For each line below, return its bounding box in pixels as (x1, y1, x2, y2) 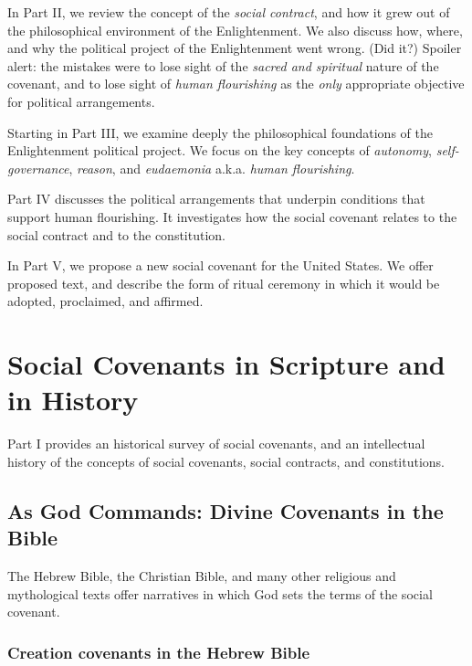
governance (7, 158, 69, 177)
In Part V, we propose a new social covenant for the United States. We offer (7, 256, 434, 275)
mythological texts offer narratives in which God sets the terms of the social (7, 584, 433, 603)
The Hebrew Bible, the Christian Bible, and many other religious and (7, 566, 396, 585)
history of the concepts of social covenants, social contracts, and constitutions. (7, 451, 446, 470)
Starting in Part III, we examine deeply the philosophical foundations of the (7, 122, 433, 142)
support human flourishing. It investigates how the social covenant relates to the (7, 206, 457, 226)
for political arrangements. (7, 91, 155, 111)
